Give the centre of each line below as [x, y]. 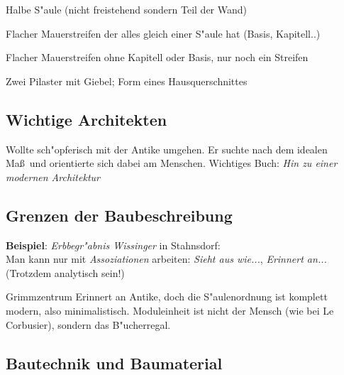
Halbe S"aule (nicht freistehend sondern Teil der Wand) [126, 9]
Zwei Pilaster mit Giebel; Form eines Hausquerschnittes [127, 81]
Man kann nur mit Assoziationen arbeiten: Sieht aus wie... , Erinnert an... [166, 259]
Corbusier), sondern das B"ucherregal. [88, 324]
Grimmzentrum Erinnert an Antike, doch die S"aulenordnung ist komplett [167, 297]
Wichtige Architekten [87, 119]
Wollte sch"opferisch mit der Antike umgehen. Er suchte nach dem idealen [167, 149]
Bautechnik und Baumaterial [114, 363]
